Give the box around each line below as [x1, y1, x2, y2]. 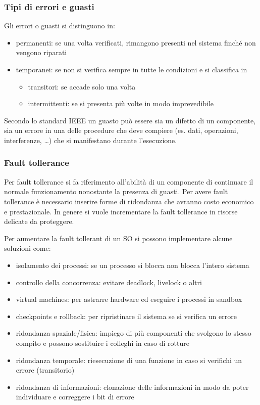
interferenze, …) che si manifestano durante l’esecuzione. [4, 134, 177, 145]
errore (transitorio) [16, 365, 75, 375]
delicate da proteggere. [4, 216, 74, 227]
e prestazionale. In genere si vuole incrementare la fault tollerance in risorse [4, 206, 238, 216]
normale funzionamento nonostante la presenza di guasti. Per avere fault [4, 186, 228, 197]
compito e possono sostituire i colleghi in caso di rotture [16, 337, 189, 348]
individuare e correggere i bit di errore [16, 391, 134, 402]
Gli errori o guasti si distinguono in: [4, 20, 115, 31]
